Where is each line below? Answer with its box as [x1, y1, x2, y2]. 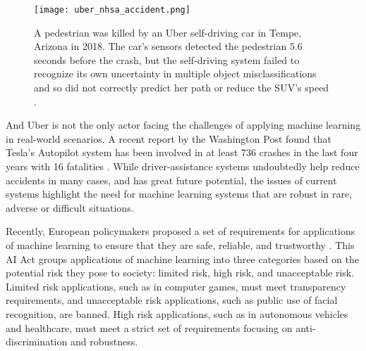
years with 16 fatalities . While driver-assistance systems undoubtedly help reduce [6, 159, 360, 173]
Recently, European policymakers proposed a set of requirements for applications [6, 224, 355, 238]
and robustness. [70, 334, 138, 349]
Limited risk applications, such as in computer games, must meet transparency [6, 279, 346, 293]
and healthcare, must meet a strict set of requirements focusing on [6, 320, 293, 335]
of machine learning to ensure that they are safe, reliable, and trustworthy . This [6, 237, 355, 252]
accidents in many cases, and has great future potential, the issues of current [6, 172, 337, 187]
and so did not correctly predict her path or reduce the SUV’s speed [34, 80, 329, 95]
